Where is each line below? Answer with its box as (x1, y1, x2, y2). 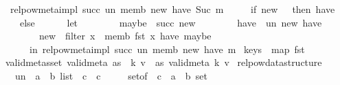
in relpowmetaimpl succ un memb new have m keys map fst (29, 41, 305, 56)
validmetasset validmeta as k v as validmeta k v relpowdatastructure (5, 55, 322, 69)
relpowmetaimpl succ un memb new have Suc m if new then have (10, 2, 335, 16)
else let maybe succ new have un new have (19, 15, 322, 29)
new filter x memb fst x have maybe (38, 29, 212, 43)
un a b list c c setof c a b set (14, 68, 207, 82)
